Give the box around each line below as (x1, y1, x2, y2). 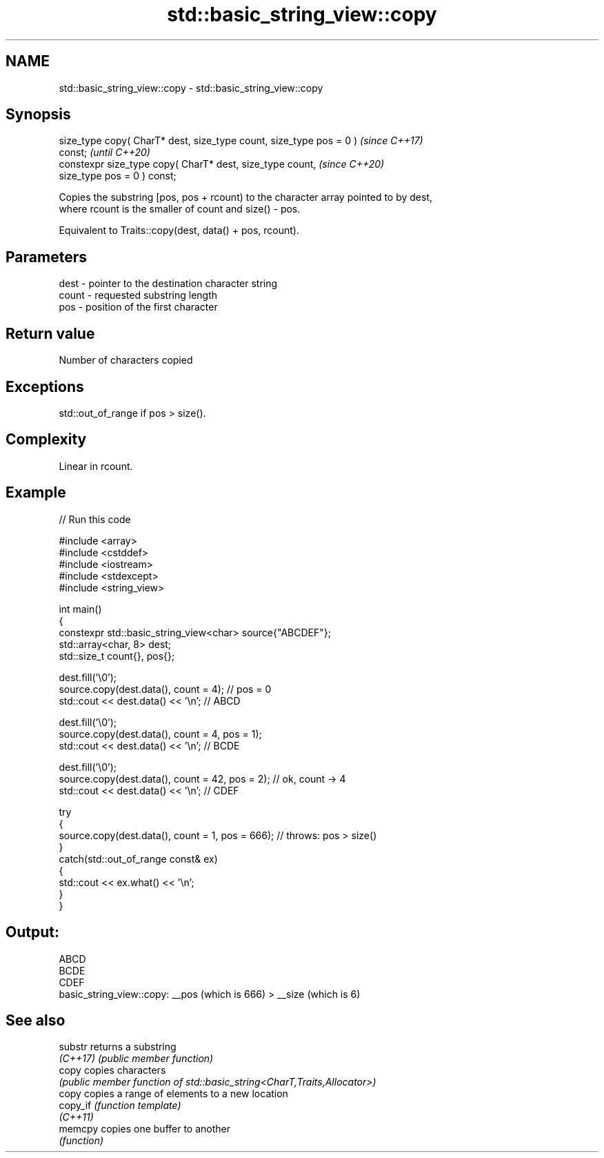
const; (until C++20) (59, 146, 150, 159)
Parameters (6, 248, 87, 266)
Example (6, 484, 66, 502)
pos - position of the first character (59, 301, 218, 313)
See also (6, 1011, 66, 1029)
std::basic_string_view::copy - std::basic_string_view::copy (59, 81, 323, 94)
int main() (59, 602, 102, 615)
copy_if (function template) (59, 1099, 181, 1112)
